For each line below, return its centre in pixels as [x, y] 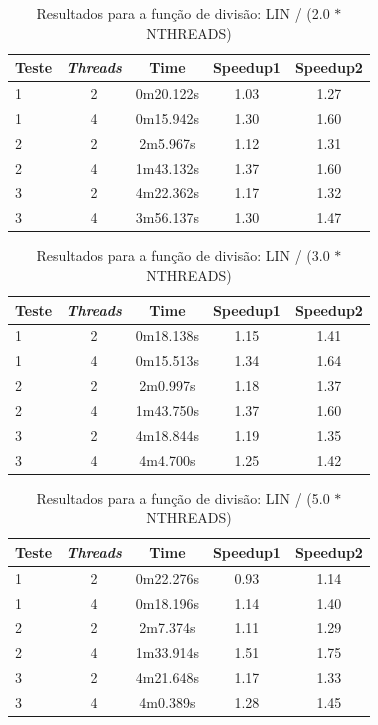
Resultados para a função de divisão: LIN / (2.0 [183, 13]
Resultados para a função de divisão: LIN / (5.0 [183, 497]
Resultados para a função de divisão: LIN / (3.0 [183, 255]
